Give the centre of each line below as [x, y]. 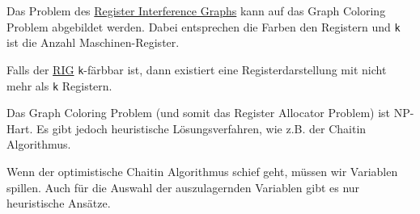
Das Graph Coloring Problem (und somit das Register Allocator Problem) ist [199, 113]
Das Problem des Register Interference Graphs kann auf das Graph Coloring [196, 10]
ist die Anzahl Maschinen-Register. [93, 42]
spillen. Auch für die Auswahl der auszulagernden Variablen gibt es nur [183, 187]
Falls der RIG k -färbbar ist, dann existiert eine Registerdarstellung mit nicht [197, 69]
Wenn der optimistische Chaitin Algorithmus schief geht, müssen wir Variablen [202, 171]
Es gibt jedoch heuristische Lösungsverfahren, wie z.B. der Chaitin [201, 128]
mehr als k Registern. [59, 85]
